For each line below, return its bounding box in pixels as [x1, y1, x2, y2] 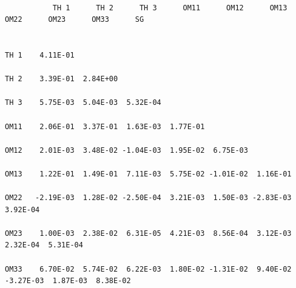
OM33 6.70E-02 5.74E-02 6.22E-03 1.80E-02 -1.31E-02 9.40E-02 [5, 264, 292, 273]
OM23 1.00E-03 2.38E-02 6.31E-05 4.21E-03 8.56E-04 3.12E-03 [5, 229, 292, 238]
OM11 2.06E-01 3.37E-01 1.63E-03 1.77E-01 [5, 122, 205, 131]
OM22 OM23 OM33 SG [5, 15, 144, 24]
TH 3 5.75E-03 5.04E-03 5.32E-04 [5, 98, 161, 107]
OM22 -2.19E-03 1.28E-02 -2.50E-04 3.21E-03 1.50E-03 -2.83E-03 [5, 193, 292, 203]
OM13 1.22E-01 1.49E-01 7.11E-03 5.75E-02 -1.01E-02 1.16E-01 [5, 169, 292, 178]
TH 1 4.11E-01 [5, 50, 75, 59]
